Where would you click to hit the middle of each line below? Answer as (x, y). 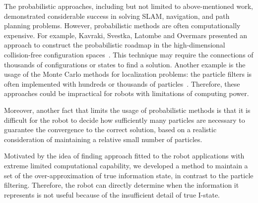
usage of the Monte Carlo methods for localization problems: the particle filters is (128, 74)
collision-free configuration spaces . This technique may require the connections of (129, 54)
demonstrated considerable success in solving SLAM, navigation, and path (117, 16)
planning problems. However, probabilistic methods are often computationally (122, 25)
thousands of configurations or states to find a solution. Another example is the (125, 64)
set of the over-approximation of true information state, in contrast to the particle (129, 175)
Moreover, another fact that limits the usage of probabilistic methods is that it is (127, 110)
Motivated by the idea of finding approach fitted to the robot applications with (124, 156)
